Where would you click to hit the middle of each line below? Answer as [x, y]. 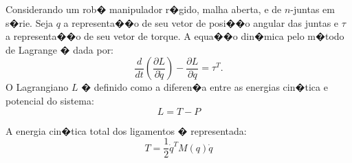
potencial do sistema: [50, 100]
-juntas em [312, 9]
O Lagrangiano [37, 87]
